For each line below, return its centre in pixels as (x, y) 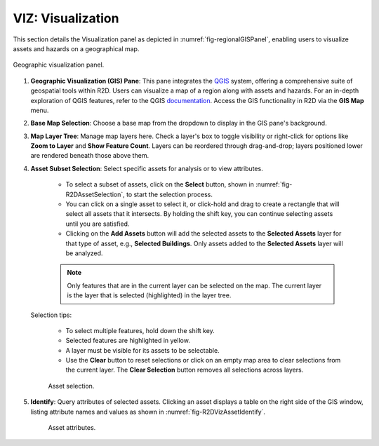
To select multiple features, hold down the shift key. (140, 330)
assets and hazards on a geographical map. (76, 48)
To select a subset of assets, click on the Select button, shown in (160, 184)
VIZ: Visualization (66, 18)
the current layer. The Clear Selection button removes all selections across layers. (185, 370)
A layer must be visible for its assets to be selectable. (143, 350)
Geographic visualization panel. (59, 65)
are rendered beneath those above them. (90, 156)
